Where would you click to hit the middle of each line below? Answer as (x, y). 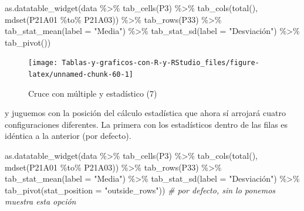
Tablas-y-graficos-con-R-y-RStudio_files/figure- (161, 63)
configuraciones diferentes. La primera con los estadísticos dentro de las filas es (146, 124)
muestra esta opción (40, 201)
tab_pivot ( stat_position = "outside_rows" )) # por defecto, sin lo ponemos (140, 190)
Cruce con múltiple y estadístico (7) (93, 93)
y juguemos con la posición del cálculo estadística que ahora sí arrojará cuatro (145, 113)
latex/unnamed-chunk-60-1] (81, 75)
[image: (43, 63)
